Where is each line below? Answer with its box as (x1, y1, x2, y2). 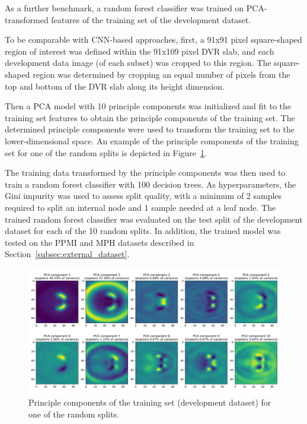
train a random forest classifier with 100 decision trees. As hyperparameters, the (5, 178, 296, 190)
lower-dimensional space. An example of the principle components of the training (5, 134, 299, 147)
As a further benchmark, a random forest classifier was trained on (5, 2, 244, 14)
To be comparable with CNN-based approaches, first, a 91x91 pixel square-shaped (5, 33, 302, 46)
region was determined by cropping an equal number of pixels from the (33, 68, 290, 80)
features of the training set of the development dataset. (51, 13, 251, 26)
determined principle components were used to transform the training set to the (5, 123, 295, 135)
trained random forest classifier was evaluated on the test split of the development (5, 213, 303, 225)
